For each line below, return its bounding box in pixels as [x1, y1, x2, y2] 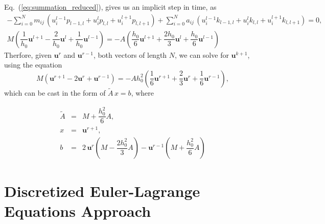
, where [131, 87, 154, 98]
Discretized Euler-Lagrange [4, 180, 200, 201]
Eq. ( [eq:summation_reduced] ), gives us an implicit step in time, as [4, 2, 217, 12]
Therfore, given [4, 49, 52, 60]
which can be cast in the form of [4, 87, 106, 98]
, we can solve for [175, 49, 229, 60]
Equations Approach [4, 200, 151, 221]
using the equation [4, 59, 62, 70]
